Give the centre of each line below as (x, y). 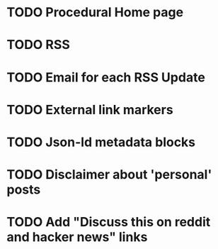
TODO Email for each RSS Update (106, 77)
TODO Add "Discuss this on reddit (109, 222)
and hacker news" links (77, 237)
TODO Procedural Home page (95, 12)
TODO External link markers (90, 110)
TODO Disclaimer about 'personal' (109, 175)
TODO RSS (38, 45)
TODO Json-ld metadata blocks (101, 142)
